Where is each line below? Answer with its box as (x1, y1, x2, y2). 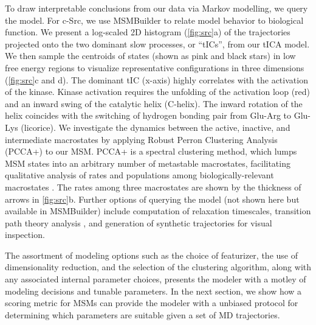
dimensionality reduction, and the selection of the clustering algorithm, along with (5, 260, 311, 273)
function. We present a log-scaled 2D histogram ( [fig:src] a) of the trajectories (5, 26, 290, 38)
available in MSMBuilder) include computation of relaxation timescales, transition (5, 204, 311, 217)
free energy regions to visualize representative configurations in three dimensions (5, 61, 304, 74)
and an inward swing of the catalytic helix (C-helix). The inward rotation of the (5, 97, 303, 110)
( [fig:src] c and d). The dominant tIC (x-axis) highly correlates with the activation (5, 73, 308, 86)
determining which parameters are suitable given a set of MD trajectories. (5, 308, 280, 321)
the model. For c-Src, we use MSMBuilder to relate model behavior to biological (5, 13, 304, 26)
